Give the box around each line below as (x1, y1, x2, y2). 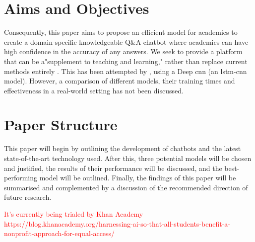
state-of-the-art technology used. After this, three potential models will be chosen (4, 153, 252, 163)
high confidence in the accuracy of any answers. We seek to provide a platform (4, 46, 243, 57)
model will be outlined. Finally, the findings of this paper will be (39, 172, 236, 183)
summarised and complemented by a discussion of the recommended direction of (4, 182, 248, 192)
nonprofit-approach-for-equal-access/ (4, 228, 115, 239)
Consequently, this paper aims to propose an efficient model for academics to (4, 27, 238, 37)
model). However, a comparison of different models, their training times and (4, 76, 235, 86)
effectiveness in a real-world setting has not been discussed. (4, 85, 184, 95)
